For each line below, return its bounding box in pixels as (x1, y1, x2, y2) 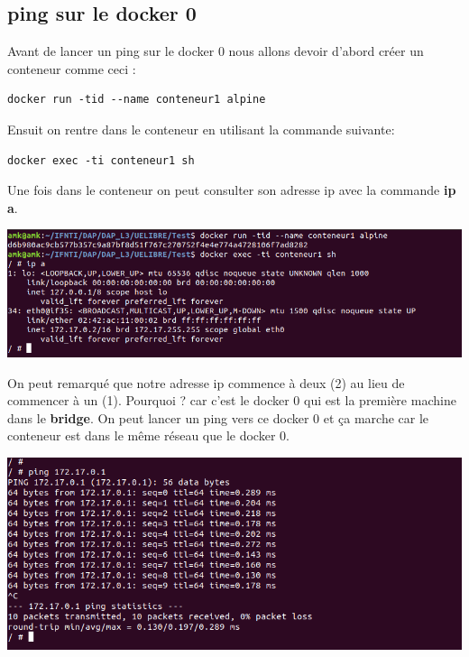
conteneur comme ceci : (7, 59, 136, 78)
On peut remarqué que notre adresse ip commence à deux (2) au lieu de (7, 373, 405, 392)
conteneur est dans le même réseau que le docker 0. (7, 426, 290, 445)
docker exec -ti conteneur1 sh (7, 153, 195, 167)
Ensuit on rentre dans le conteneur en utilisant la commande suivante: (7, 119, 395, 138)
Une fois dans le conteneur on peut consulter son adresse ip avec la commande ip (7, 180, 456, 199)
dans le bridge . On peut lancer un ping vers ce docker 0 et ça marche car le (7, 408, 429, 427)
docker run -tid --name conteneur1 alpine (7, 93, 266, 106)
